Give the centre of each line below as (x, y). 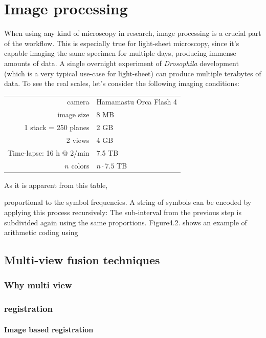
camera (78, 102)
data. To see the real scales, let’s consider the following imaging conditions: (122, 83)
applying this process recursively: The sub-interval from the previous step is (123, 212)
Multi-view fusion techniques (82, 260)
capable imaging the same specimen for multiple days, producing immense (120, 53)
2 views (78, 140)
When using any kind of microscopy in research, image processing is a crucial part (133, 33)
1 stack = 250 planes (57, 127)
